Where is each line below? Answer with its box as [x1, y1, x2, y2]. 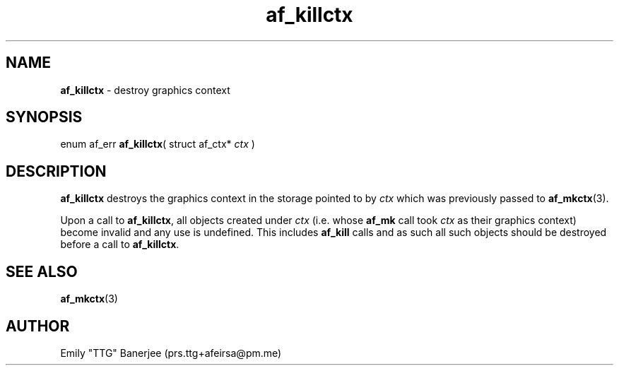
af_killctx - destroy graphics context [60, 83, 230, 96]
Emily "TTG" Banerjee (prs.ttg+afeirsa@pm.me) [60, 346, 282, 359]
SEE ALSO [6, 262, 78, 281]
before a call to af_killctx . [60, 238, 179, 251]
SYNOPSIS [6, 108, 83, 126]
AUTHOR [6, 317, 70, 335]
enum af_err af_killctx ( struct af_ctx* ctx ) [60, 138, 255, 151]
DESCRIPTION [6, 162, 107, 180]
